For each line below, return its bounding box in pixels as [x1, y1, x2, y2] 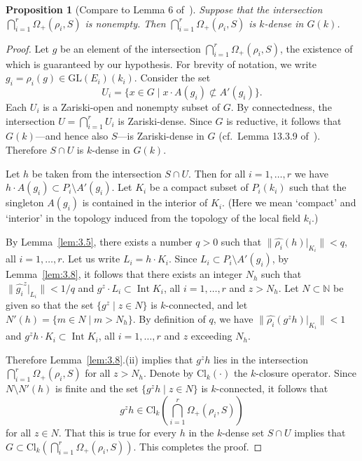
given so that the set [6, 298, 94, 312]
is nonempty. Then [85, 15, 166, 30]
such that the [289, 180, 347, 194]
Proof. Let [6, 41, 49, 55]
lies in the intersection [213, 352, 309, 366]
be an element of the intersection [60, 41, 201, 55]
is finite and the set [55, 381, 139, 396]
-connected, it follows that [216, 381, 328, 396]
